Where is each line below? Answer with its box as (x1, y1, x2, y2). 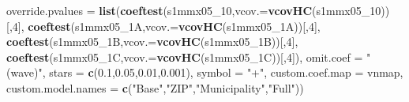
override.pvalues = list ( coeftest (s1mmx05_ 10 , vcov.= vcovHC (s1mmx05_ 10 (6, 2, 381, 18)
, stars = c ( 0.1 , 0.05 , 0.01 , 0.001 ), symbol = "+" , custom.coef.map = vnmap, (42, 64, 403, 81)
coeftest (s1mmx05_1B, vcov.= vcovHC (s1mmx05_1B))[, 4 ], (6, 33, 298, 50)
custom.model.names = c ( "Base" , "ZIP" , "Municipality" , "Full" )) (6, 79, 304, 96)
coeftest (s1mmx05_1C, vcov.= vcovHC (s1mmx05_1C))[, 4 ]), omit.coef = (6, 48, 363, 65)
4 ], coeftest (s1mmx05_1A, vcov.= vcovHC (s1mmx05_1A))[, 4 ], (12, 17, 321, 34)
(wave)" (6, 64, 43, 81)
